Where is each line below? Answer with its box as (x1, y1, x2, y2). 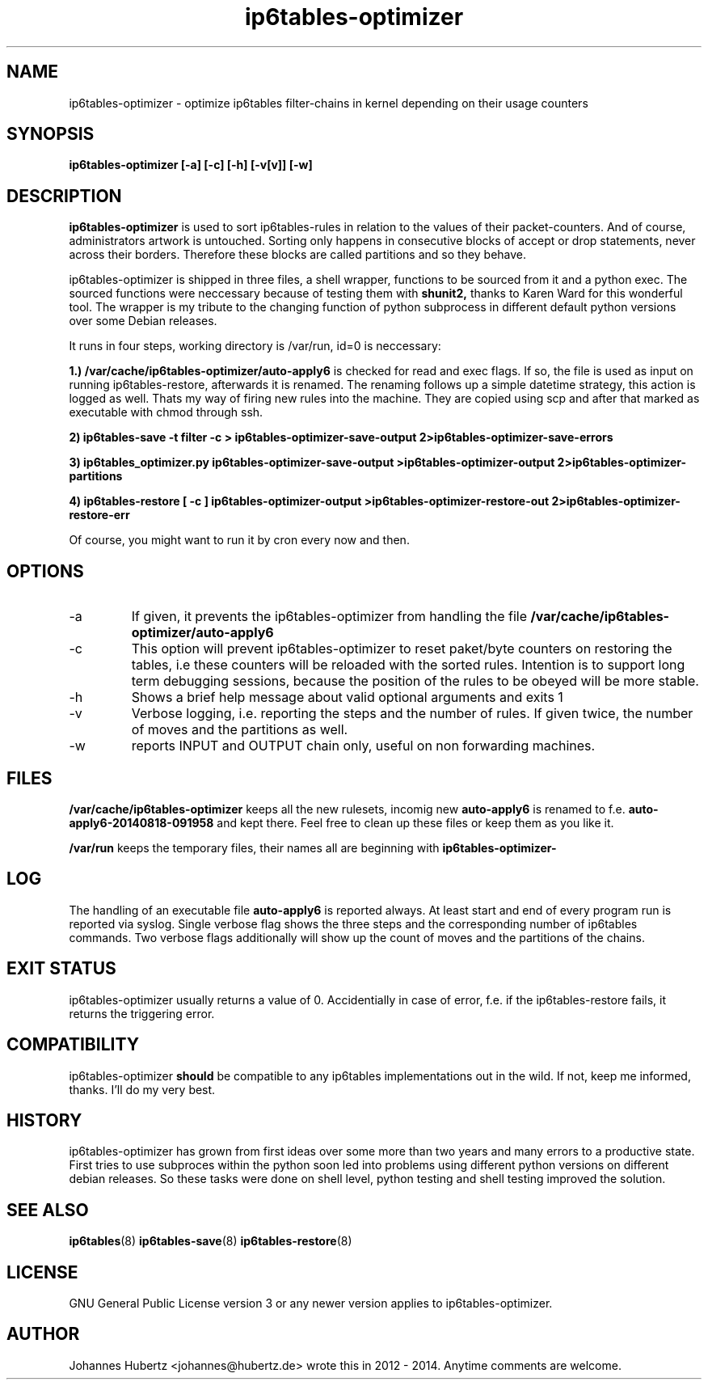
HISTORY (6, 1109, 82, 1130)
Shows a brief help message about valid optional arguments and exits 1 (131, 689, 563, 706)
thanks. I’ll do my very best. (69, 1082, 216, 1097)
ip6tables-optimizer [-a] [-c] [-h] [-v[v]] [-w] (69, 158, 313, 172)
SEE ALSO (6, 1199, 89, 1220)
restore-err (69, 508, 130, 522)
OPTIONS (6, 560, 84, 581)
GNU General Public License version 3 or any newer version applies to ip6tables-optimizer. (69, 1296, 553, 1311)
